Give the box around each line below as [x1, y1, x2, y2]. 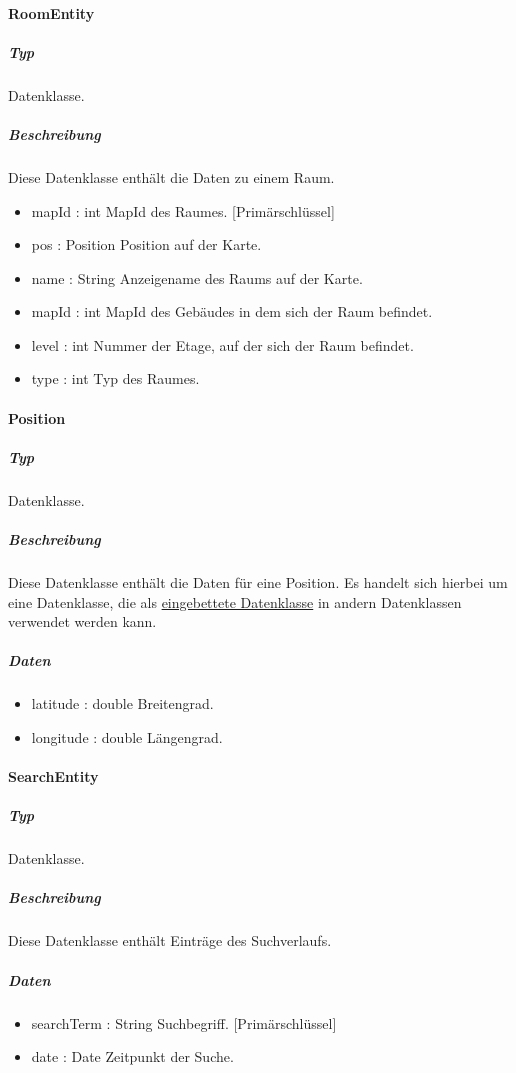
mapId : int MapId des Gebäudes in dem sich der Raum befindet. [31, 301, 433, 322]
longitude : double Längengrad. [31, 726, 223, 747]
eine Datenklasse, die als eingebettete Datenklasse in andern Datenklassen [8, 591, 462, 612]
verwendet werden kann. [8, 611, 157, 632]
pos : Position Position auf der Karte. [31, 234, 262, 255]
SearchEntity [8, 766, 99, 787]
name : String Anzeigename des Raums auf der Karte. [31, 267, 363, 288]
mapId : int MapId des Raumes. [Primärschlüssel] [31, 200, 335, 221]
